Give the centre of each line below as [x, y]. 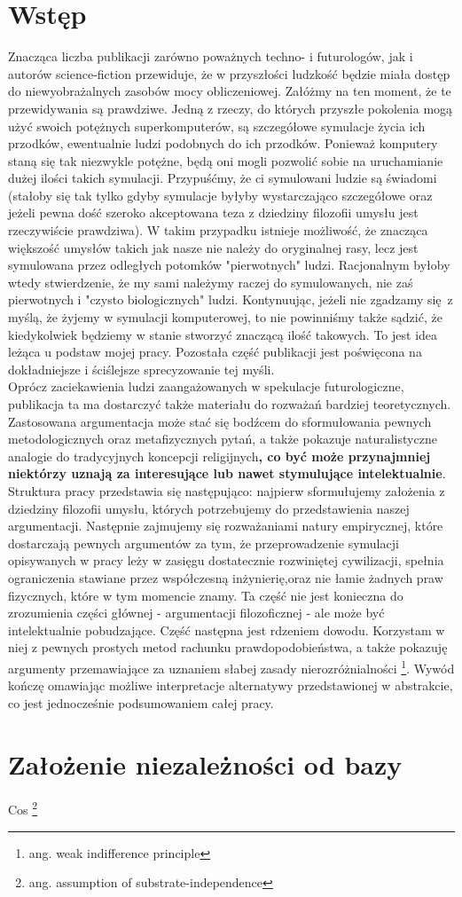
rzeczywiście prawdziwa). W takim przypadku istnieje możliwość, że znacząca [218, 230]
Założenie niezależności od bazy [205, 763]
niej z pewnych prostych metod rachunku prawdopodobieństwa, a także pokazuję [228, 647]
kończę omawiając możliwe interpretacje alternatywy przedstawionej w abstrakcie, [231, 685]
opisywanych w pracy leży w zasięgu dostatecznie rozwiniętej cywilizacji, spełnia [226, 560]
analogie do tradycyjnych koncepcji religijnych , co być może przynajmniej [219, 456]
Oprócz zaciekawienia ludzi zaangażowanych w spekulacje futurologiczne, [206, 386]
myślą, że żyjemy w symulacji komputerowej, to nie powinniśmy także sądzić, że [225, 317]
